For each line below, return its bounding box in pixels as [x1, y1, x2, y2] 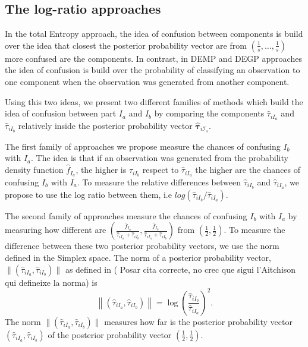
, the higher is [76, 163, 127, 176]
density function [5, 163, 64, 176]
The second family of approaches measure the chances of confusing [5, 209, 247, 222]
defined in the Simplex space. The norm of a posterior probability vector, [5, 251, 271, 263]
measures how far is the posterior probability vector [104, 315, 293, 327]
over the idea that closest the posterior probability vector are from [5, 39, 247, 51]
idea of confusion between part [5, 107, 117, 119]
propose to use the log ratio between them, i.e [5, 188, 172, 200]
